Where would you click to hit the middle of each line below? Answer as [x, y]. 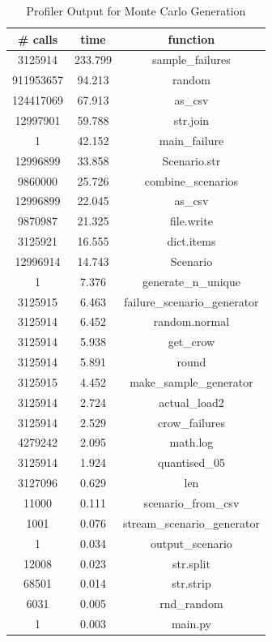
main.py [191, 624]
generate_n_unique [191, 281]
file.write [191, 221]
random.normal [191, 321]
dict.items [191, 241]
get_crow [191, 342]
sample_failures [191, 60]
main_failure [191, 140]
